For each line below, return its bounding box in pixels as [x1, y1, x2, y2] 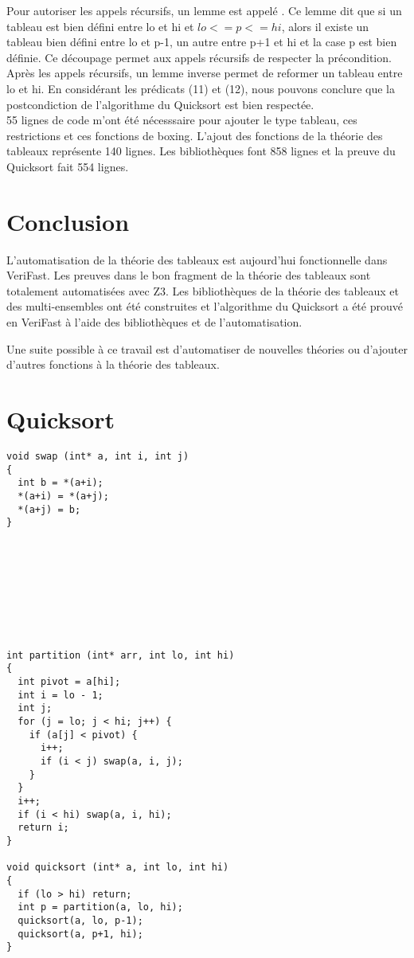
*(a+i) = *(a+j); [18, 490, 109, 502]
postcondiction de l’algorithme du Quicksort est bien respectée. [6, 96, 314, 112]
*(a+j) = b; [18, 503, 81, 515]
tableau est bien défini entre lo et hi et [6, 18, 194, 34]
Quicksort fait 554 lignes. [6, 158, 129, 174]
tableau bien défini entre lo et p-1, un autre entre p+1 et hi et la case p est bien [6, 33, 397, 50]
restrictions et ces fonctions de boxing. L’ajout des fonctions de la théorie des [6, 127, 383, 143]
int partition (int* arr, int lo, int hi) [6, 649, 235, 661]
